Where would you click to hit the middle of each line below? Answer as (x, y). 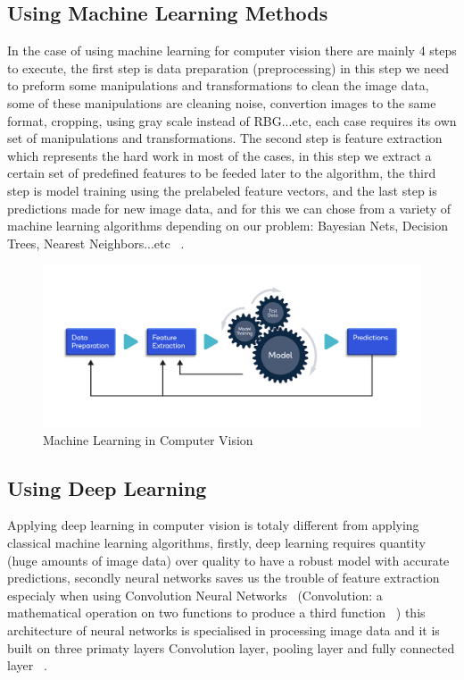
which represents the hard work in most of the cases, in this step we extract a (220, 155)
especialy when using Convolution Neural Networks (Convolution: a (195, 595)
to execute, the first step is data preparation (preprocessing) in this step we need (228, 67)
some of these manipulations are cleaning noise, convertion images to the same (222, 102)
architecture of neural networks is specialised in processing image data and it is (224, 630)
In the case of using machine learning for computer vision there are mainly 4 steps (232, 50)
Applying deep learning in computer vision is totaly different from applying (213, 525)
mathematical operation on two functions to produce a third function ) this (216, 613)
